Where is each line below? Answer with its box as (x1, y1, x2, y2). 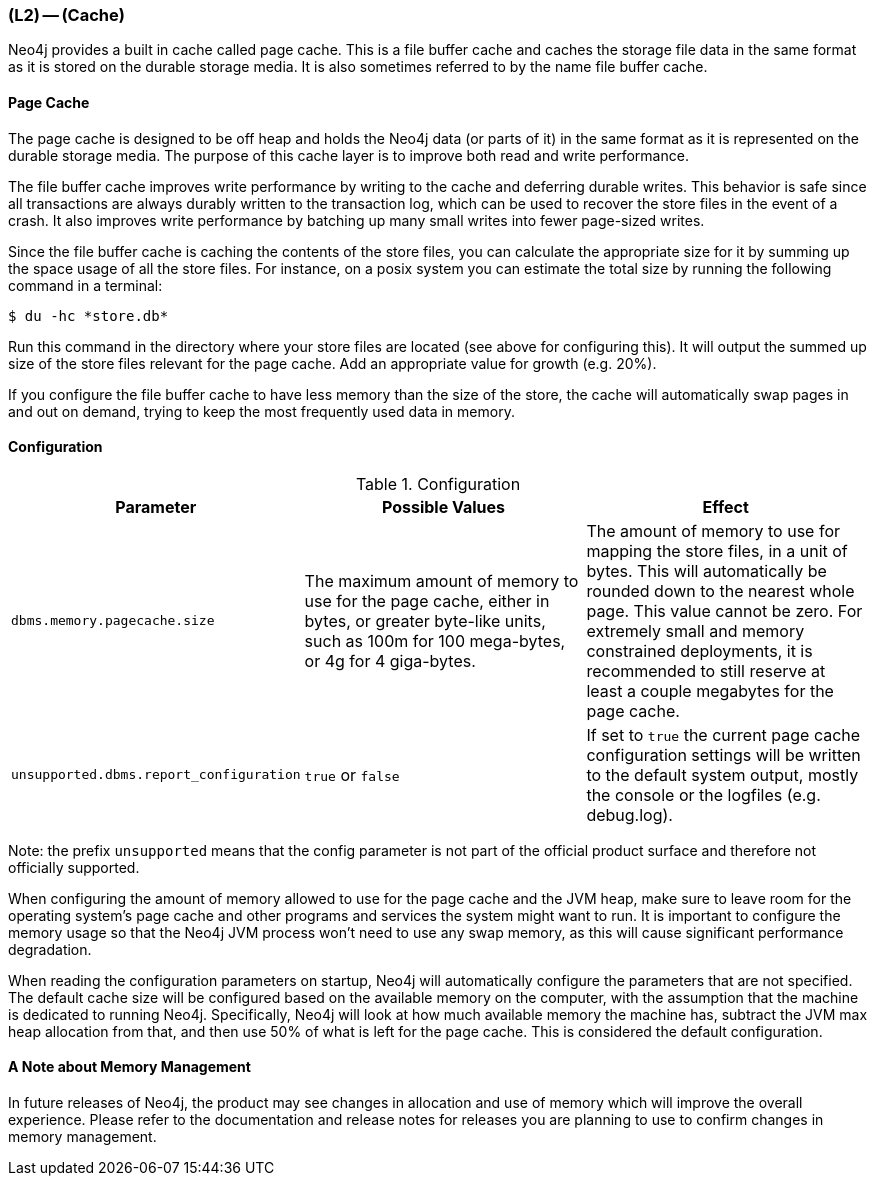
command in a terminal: (8, 276, 163, 294)
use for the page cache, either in (304, 590, 550, 611)
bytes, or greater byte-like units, (304, 610, 546, 631)
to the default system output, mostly (586, 764, 859, 785)
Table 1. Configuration (355, 473, 521, 494)
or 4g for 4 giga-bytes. (304, 650, 476, 671)
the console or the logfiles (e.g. (586, 784, 821, 805)
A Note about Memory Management (8, 1058, 251, 1076)
